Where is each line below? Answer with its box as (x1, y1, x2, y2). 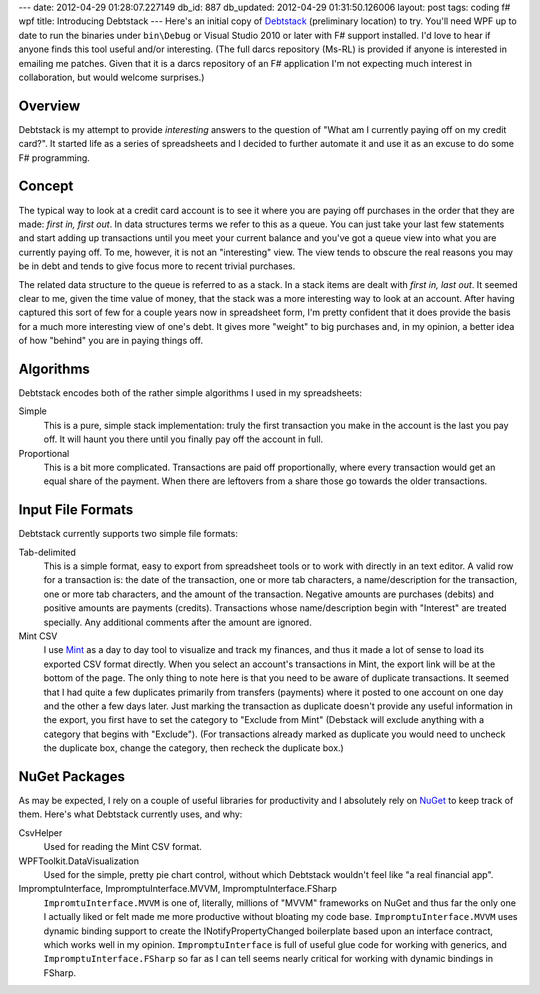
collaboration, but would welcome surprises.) (18, 71, 205, 83)
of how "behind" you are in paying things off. (18, 335, 204, 347)
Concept (18, 178, 74, 195)
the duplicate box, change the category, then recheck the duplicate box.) (43, 742, 344, 754)
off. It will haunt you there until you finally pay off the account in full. (43, 433, 324, 445)
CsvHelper (18, 826, 63, 839)
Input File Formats (18, 501, 134, 519)
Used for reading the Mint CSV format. (43, 841, 202, 853)
